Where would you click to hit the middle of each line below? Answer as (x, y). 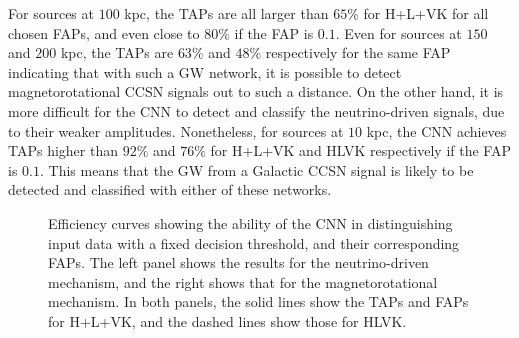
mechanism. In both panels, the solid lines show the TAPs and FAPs (258, 301)
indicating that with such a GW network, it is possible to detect (205, 71)
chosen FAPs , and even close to (104, 32)
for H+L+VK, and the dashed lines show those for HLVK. (227, 320)
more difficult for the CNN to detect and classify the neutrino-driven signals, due (256, 110)
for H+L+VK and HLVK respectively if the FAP (360, 150)
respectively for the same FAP (358, 52)
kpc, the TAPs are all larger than (226, 13)
